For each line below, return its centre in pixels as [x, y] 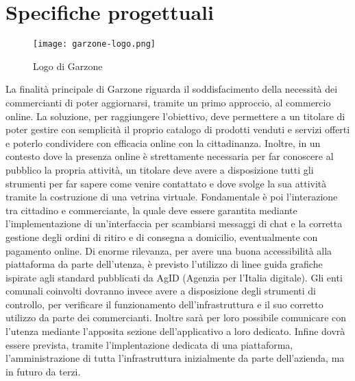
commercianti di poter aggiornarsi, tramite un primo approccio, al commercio [168, 102]
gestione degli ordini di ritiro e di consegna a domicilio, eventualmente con [162, 236]
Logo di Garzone [68, 66]
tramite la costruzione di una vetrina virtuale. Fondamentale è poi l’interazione [172, 197]
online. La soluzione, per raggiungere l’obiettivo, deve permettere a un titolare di [175, 116]
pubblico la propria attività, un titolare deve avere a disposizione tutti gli [160, 169]
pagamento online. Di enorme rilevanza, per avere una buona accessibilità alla [169, 250]
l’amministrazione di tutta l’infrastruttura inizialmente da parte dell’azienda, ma [175, 358]
